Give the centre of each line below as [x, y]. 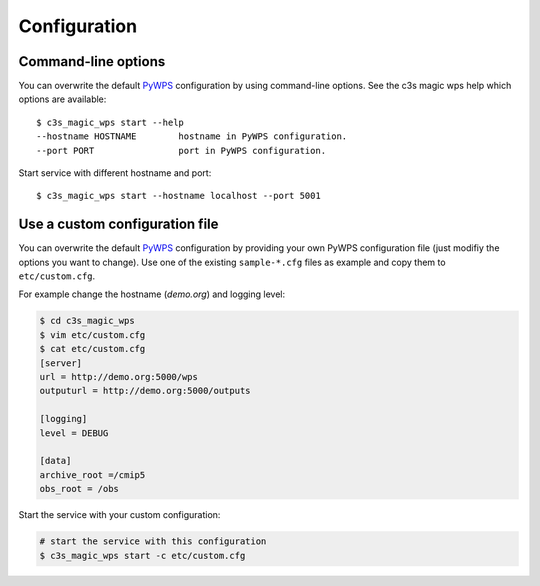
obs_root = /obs [79, 489]
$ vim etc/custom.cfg [92, 334]
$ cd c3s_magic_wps [87, 321]
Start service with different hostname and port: [115, 173]
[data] [55, 461]
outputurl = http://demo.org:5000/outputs [145, 391]
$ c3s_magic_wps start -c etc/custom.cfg [142, 555]
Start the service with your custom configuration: [119, 515]
